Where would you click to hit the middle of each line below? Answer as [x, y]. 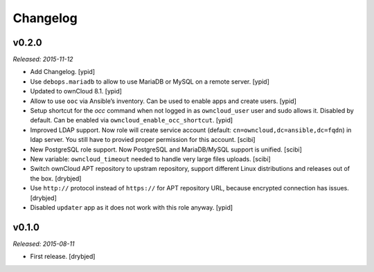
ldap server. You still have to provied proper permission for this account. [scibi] [143, 140]
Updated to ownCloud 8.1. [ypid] [76, 91]
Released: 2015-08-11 [44, 244]
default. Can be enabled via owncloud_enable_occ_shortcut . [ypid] [132, 120]
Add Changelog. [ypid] [63, 72]
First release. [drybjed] [63, 257]
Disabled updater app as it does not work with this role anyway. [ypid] [132, 207]
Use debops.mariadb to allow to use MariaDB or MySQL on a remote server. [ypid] [150, 81]
